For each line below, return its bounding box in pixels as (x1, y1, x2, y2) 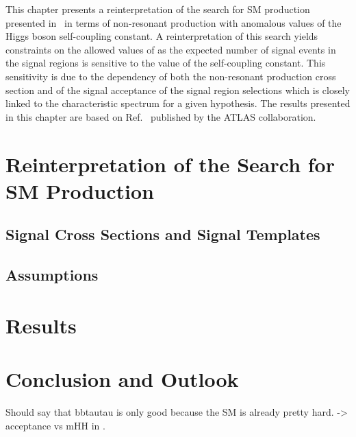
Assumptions (5, 264, 99, 285)
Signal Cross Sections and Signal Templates (5, 224, 320, 245)
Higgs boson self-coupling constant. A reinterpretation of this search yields (5, 29, 318, 43)
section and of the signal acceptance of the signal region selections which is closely (5, 82, 350, 97)
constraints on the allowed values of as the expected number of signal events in (5, 42, 336, 56)
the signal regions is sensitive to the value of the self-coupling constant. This (5, 56, 326, 70)
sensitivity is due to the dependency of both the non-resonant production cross (5, 69, 336, 83)
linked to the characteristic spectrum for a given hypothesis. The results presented (5, 96, 351, 110)
